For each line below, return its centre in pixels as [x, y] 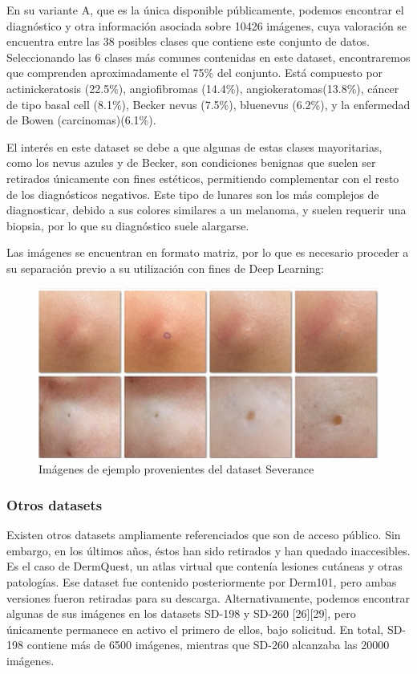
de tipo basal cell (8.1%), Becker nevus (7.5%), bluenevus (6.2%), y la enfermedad [208, 104]
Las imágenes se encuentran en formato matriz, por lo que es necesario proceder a [208, 252]
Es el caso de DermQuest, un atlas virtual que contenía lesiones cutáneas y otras [204, 566]
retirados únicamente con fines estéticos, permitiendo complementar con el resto [203, 178]
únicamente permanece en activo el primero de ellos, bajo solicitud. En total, [195, 629]
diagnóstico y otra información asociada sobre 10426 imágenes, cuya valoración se [207, 25]
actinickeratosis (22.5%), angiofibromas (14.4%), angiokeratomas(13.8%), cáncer [203, 88]
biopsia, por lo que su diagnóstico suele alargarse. [128, 225]
